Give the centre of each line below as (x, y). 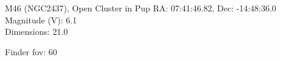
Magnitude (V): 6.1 (41, 19)
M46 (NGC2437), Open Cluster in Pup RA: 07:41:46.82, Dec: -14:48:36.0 (141, 8)
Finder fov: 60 (31, 51)
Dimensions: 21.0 (36, 31)
